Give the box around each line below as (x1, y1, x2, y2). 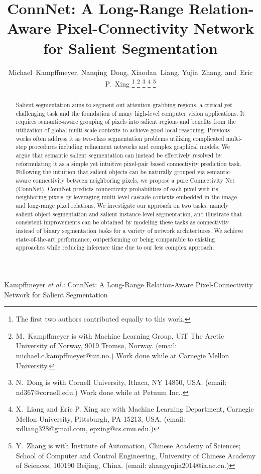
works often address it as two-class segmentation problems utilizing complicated (16, 134, 224, 142)
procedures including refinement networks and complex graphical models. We (28, 142, 230, 151)
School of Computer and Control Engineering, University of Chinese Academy (16, 450, 256, 460)
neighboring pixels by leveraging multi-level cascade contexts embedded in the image (16, 193, 237, 201)
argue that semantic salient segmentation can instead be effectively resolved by (16, 151, 222, 160)
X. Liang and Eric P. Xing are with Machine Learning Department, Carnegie (16, 404, 254, 414)
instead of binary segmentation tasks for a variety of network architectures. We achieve (16, 226, 243, 234)
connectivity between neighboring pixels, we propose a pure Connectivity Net (33, 176, 235, 185)
